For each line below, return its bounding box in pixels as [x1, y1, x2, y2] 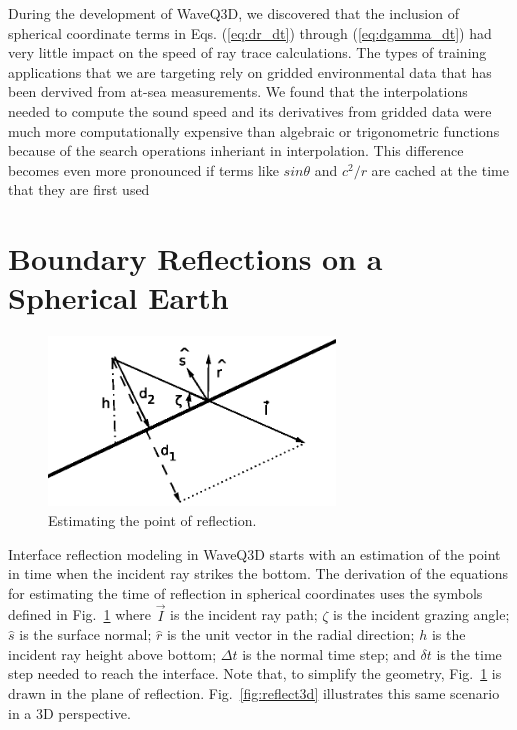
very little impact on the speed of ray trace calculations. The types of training [8, 42, 487, 63]
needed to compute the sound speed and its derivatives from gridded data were [8, 100, 492, 121]
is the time [436, 643, 502, 664]
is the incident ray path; [170, 604, 318, 625]
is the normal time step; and [242, 643, 416, 664]
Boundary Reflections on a [8, 238, 383, 279]
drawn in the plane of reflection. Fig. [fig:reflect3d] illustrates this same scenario [8, 683, 500, 704]
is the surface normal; [19, 624, 152, 645]
